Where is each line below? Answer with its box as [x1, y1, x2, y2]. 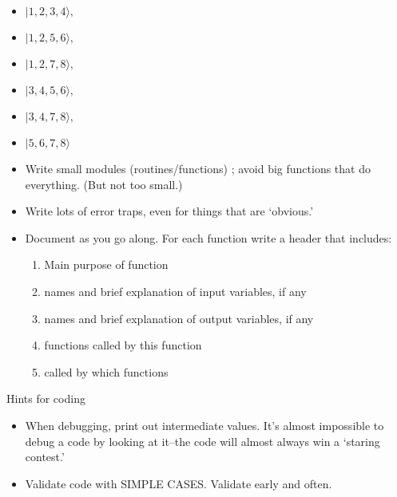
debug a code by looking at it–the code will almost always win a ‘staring [25, 432, 380, 449]
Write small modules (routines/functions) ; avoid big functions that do [25, 160, 371, 176]
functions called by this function [44, 337, 202, 353]
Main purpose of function [44, 256, 169, 273]
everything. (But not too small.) [25, 176, 183, 192]
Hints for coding [6, 390, 85, 407]
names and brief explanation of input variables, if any [44, 282, 307, 299]
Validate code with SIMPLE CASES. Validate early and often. [25, 475, 332, 491]
